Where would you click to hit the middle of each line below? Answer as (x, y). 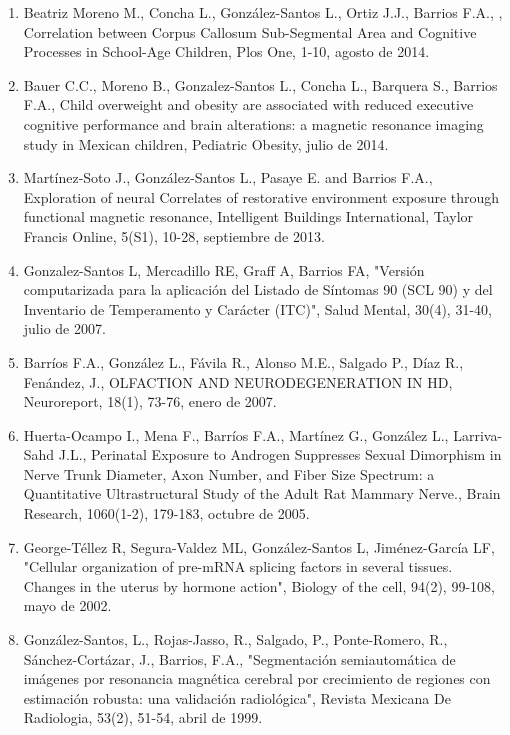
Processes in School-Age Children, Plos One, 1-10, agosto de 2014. (226, 51)
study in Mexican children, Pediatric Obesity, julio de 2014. (206, 143)
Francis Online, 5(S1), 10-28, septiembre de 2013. (174, 235)
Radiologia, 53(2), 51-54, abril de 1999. (143, 717)
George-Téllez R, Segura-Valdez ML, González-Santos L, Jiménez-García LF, (259, 546)
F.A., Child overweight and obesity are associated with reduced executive (248, 104)
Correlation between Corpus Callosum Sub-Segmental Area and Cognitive (250, 31)
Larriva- (478, 434)
